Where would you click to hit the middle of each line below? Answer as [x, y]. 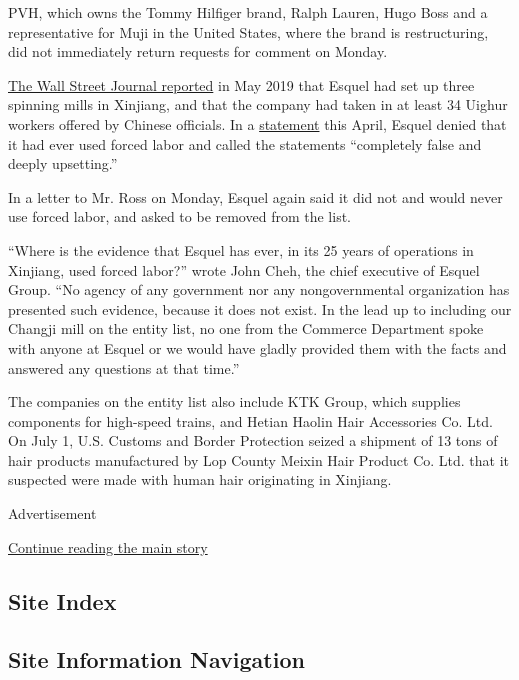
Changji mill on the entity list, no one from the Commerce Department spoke [246, 328]
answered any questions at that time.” [124, 367]
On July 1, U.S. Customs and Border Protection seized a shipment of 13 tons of [253, 440]
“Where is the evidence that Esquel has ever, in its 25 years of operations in [241, 249]
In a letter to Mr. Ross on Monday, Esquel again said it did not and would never [255, 196]
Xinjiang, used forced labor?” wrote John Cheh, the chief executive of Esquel [244, 269]
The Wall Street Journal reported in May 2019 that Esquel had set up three [241, 84]
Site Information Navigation [156, 659]
